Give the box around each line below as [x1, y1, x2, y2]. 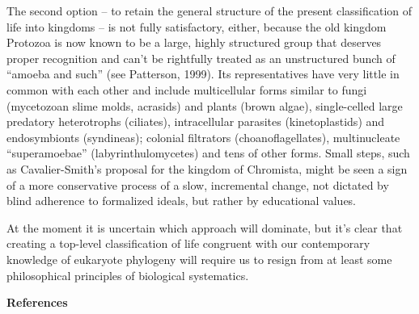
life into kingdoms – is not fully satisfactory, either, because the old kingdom [6, 18, 387, 35]
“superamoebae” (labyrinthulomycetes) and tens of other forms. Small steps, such [6, 144, 410, 161]
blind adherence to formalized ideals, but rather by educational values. [6, 192, 357, 209]
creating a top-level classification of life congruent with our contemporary [6, 235, 370, 252]
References [6, 294, 68, 311]
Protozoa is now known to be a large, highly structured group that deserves [6, 34, 382, 51]
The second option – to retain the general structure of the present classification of [6, 2, 413, 19]
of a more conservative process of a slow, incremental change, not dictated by [6, 176, 389, 193]
